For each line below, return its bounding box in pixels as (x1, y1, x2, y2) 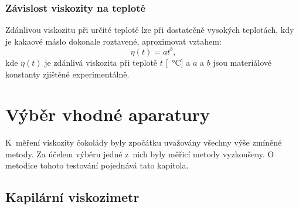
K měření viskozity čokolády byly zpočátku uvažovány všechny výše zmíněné (5, 136, 282, 149)
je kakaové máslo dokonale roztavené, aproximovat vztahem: (5, 35, 222, 47)
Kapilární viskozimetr (5, 188, 140, 206)
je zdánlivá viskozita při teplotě (45, 56, 158, 68)
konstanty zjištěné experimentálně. (5, 68, 130, 80)
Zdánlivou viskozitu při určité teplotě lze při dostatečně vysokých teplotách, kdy (5, 23, 294, 36)
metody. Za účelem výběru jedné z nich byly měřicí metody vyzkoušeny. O (5, 147, 274, 160)
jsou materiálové (213, 56, 272, 68)
